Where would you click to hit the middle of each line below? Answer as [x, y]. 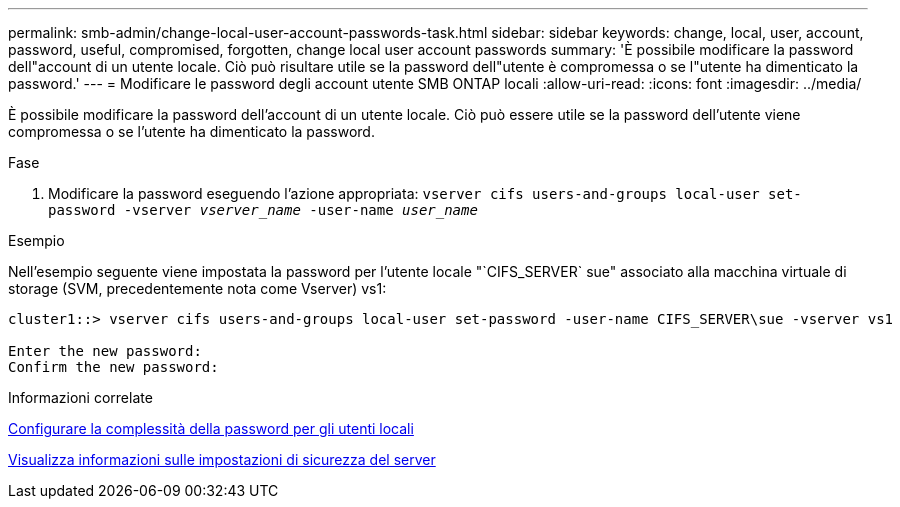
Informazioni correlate [80, 397]
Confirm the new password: [113, 367]
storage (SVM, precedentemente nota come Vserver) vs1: [197, 288]
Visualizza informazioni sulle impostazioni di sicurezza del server [222, 459]
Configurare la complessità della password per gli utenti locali [211, 428]
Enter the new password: [105, 351]
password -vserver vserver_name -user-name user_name [263, 210]
